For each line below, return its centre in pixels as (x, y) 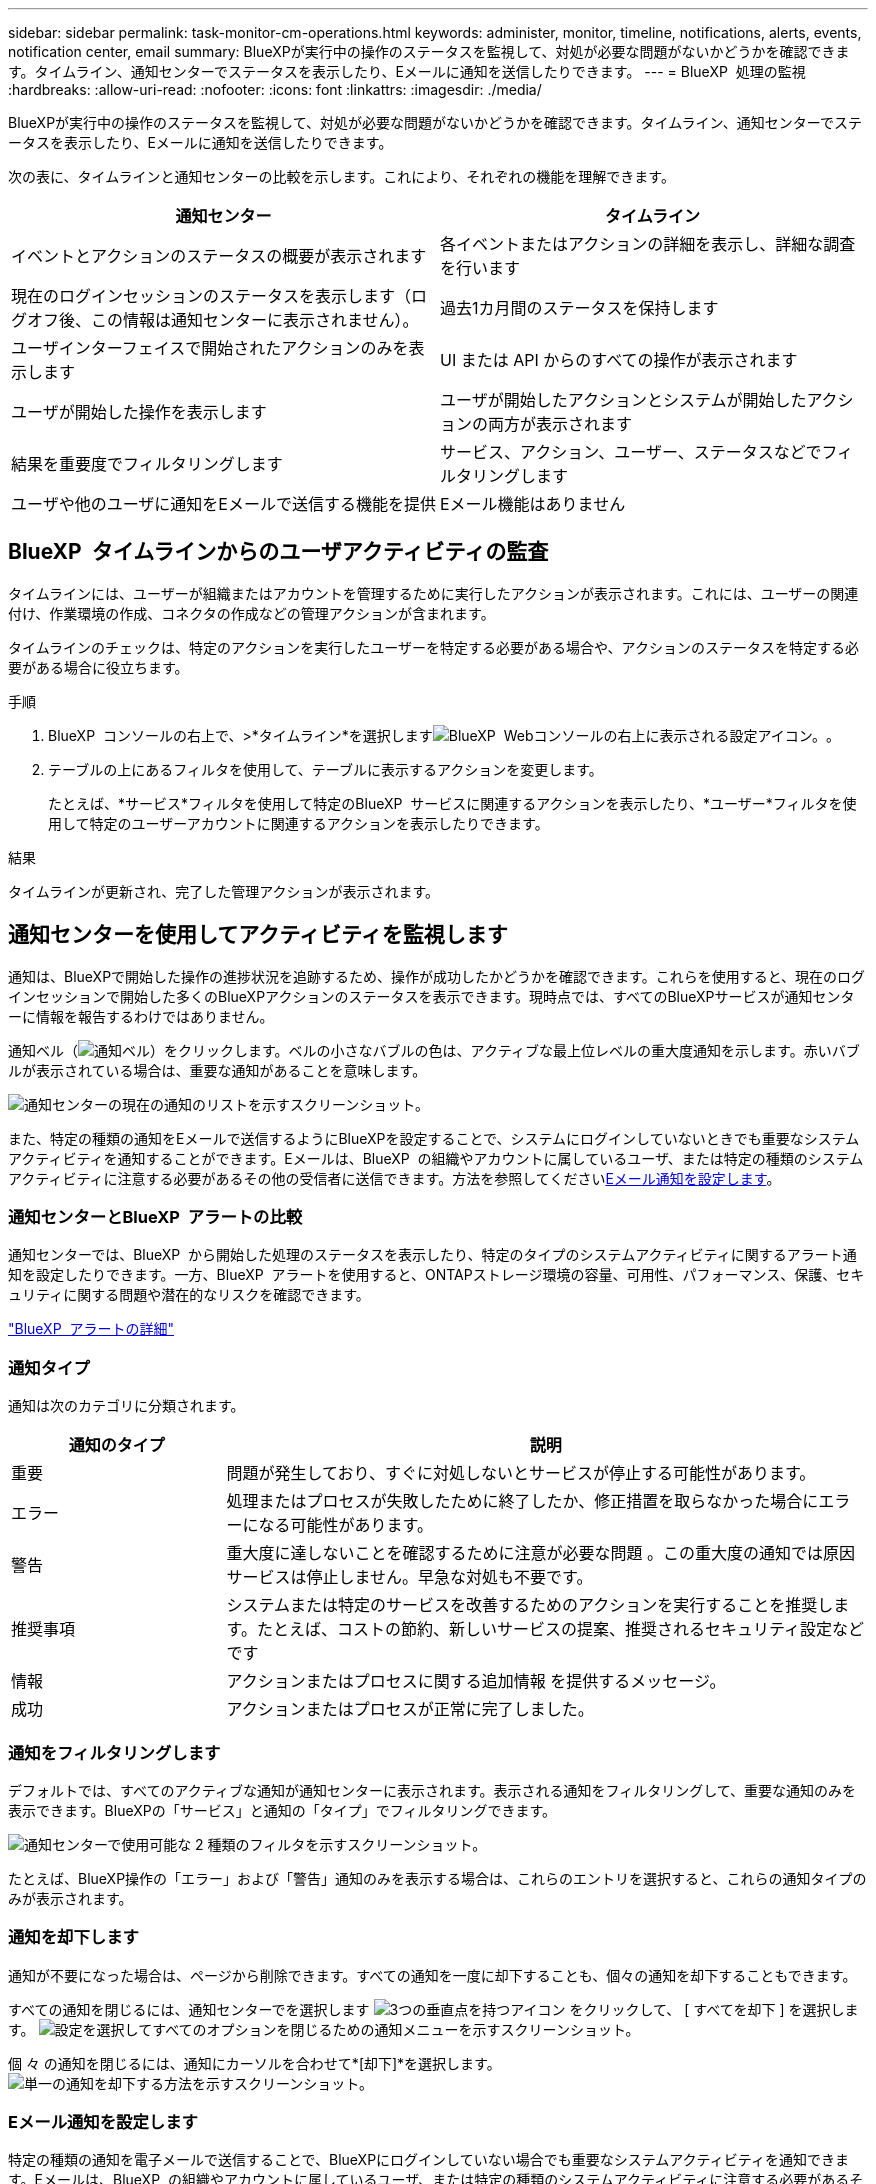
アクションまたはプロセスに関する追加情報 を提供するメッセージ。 (476, 1681)
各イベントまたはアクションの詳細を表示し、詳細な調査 (648, 244)
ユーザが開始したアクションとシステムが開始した (623, 400)
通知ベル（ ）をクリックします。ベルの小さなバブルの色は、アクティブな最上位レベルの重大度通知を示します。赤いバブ (434, 1050)
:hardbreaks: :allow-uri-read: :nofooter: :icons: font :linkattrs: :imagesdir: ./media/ (275, 89)
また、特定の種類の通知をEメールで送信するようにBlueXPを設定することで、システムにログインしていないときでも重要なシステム (434, 1138)
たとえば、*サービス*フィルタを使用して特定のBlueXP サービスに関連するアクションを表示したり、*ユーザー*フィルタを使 (452, 803)
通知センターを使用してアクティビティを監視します (258, 935)
